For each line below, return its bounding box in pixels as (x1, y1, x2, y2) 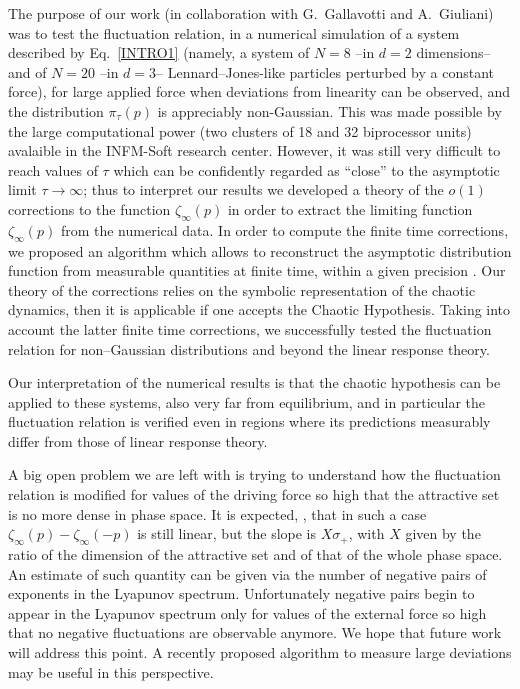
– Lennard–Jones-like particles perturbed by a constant (156, 61, 494, 82)
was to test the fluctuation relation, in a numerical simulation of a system (8, 22, 460, 43)
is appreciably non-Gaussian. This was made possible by (157, 100, 502, 121)
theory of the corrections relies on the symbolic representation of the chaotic (8, 279, 476, 300)
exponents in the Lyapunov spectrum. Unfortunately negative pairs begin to (8, 583, 475, 604)
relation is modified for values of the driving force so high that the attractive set (8, 484, 500, 505)
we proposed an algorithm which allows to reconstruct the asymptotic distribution (8, 240, 512, 261)
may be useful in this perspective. (8, 661, 214, 682)
